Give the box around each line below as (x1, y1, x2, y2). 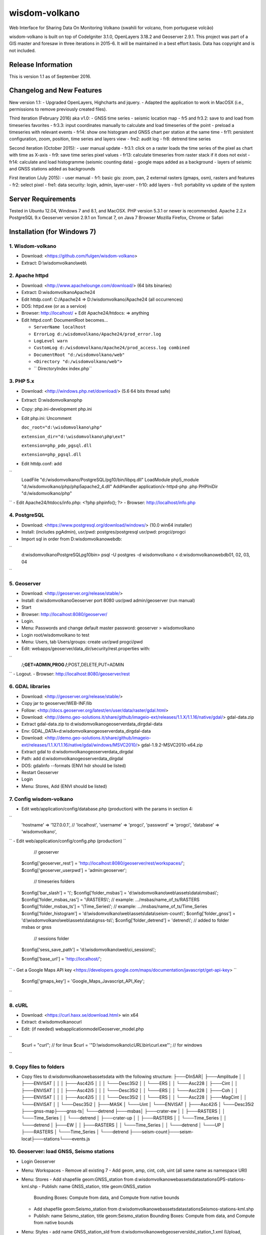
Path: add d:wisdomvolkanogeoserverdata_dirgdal (21, 756, 123, 762)
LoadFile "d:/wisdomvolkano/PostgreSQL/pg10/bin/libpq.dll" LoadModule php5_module (21, 477, 199, 483)
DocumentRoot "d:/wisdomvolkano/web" (33, 352, 125, 358)
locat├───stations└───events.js (21, 1136, 91, 1142)
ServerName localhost (33, 324, 86, 330)
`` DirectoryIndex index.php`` (33, 366, 92, 371)
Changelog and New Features (9, 86, 102, 95)
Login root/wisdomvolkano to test (21, 632, 90, 638)
